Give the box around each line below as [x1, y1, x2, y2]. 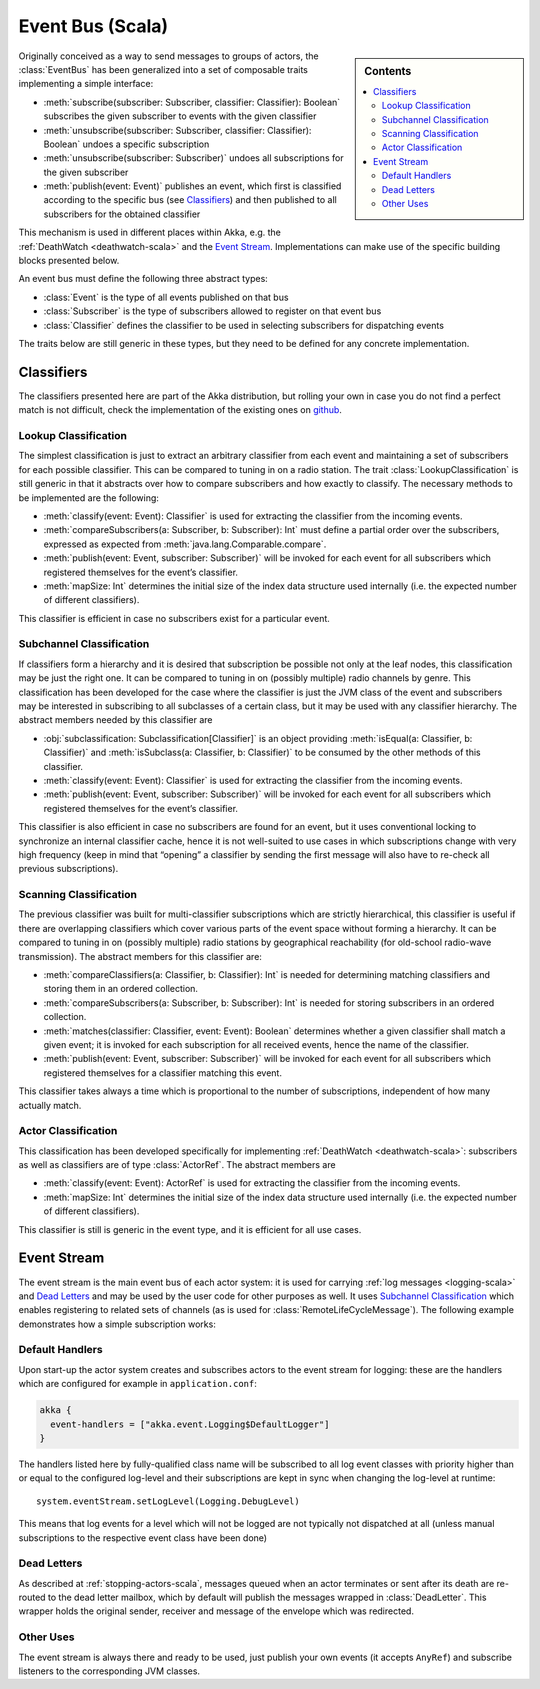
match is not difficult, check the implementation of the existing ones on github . [18, 404, 342, 416]
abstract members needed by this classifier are [18, 714, 214, 726]
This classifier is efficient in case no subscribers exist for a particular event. [18, 612, 330, 624]
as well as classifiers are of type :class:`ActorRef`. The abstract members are [18, 1159, 336, 1171]
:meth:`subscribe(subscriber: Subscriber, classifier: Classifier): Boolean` [43, 96, 341, 108]
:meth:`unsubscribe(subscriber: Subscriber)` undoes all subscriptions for [43, 152, 344, 164]
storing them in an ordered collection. [43, 983, 199, 995]
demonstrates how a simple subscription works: [18, 1318, 217, 1330]
